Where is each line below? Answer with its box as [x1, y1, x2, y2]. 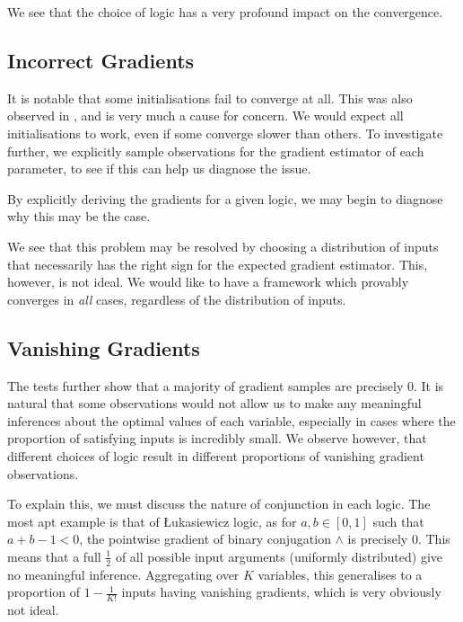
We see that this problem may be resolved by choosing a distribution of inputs [7, 236, 439, 255]
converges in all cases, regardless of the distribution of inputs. [7, 289, 346, 308]
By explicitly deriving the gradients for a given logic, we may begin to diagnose [7, 189, 443, 208]
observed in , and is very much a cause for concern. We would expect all [7, 106, 404, 125]
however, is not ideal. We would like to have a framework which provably [7, 272, 409, 291]
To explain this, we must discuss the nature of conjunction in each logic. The [7, 494, 431, 513]
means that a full [7, 546, 101, 565]
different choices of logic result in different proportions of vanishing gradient [7, 446, 424, 465]
